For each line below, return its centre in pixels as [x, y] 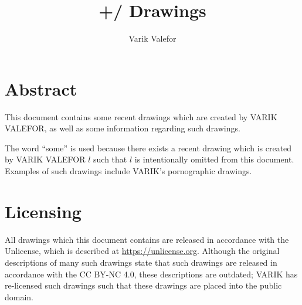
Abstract [41, 88]
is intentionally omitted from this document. [214, 159]
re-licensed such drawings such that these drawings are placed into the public [143, 285]
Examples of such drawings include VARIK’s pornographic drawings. [128, 171]
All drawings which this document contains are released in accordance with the [147, 239]
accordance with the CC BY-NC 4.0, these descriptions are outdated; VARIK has [151, 274]
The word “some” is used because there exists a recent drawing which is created [148, 148]
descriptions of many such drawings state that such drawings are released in [141, 262]
